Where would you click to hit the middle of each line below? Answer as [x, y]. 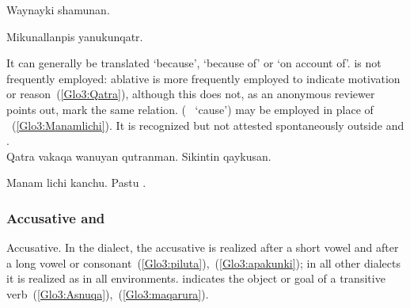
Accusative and [56, 217]
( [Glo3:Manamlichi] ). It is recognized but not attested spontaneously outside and [208, 125]
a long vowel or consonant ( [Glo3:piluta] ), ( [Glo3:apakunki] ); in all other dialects [203, 262]
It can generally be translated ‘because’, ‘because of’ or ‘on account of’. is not [194, 63]
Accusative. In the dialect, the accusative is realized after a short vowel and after [203, 247]
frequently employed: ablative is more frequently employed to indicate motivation [203, 78]
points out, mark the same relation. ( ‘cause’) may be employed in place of [190, 109]
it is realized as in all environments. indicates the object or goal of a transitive [196, 278]
